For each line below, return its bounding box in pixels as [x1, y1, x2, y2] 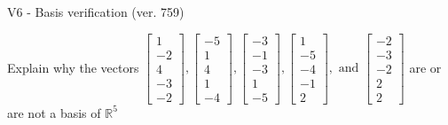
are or [409, 58, 442, 76]
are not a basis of [7, 103, 101, 121]
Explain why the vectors [7, 58, 139, 76]
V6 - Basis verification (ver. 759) [7, 3, 185, 20]
